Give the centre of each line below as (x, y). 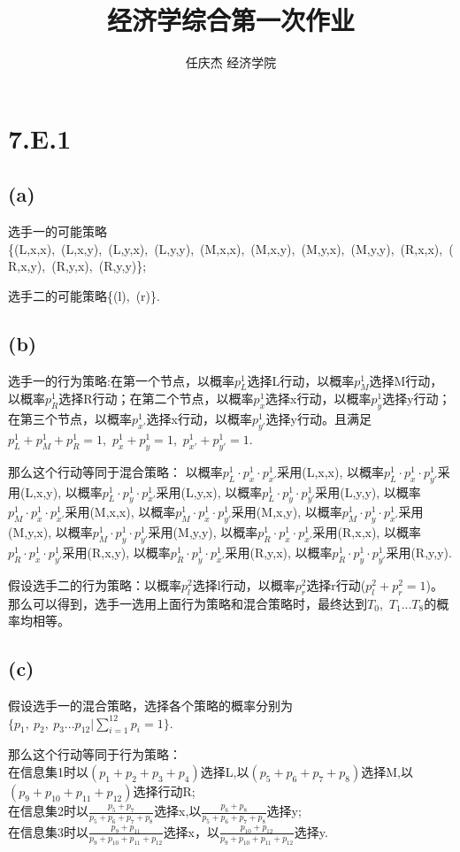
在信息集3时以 (48, 831)
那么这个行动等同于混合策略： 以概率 (115, 471)
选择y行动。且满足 (318, 419)
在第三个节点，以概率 (70, 419)
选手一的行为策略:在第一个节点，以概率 (121, 380)
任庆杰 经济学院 (231, 62)
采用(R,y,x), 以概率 (279, 553)
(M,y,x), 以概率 (50, 532)
